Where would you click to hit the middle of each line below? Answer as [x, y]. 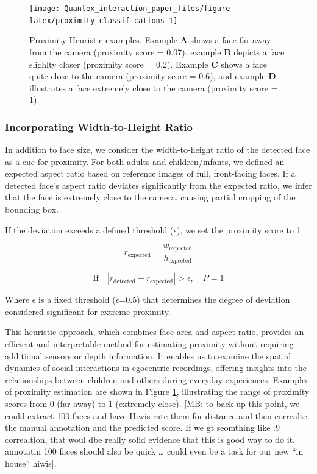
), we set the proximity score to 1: [240, 229]
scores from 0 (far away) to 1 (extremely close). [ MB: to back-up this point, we [152, 403]
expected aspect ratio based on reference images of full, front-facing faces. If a [150, 173]
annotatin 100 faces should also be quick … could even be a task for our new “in [154, 451]
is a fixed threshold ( [77, 299]
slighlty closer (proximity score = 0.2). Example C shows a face [148, 64]
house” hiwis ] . [31, 463]
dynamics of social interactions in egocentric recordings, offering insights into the [156, 368]
